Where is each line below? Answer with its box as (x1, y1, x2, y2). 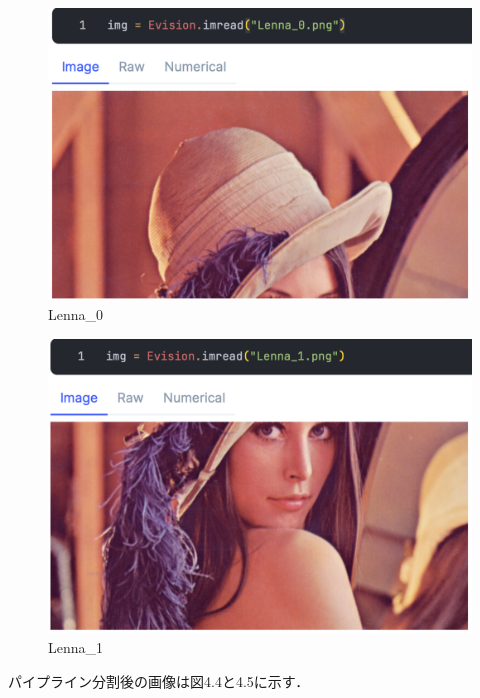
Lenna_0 (48, 303, 104, 324)
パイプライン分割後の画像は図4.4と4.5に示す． (8, 670, 310, 691)
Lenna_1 (48, 636, 104, 657)
